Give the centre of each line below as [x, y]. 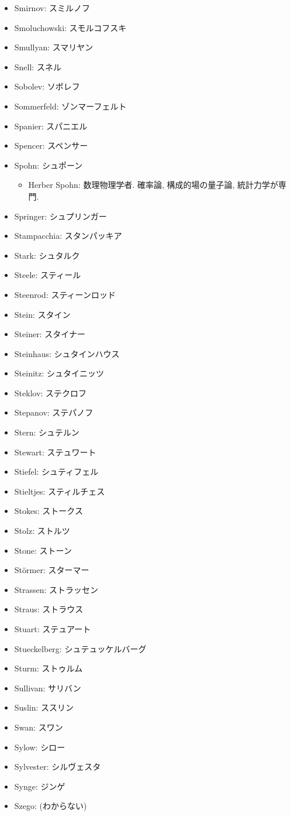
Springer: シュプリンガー [60, 216]
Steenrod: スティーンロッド [65, 294]
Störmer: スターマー [52, 570]
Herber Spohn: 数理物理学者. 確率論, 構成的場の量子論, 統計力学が [153, 185]
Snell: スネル [38, 66]
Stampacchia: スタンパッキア [68, 236]
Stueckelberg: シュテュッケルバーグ [80, 648]
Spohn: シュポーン [49, 165]
